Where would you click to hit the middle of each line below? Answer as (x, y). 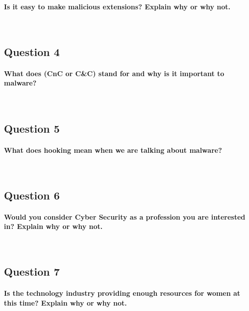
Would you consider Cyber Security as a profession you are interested (125, 216)
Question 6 (32, 195)
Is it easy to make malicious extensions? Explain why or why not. (117, 6)
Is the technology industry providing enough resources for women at (122, 293)
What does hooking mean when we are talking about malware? (113, 150)
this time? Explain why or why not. (65, 303)
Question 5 (32, 128)
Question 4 (32, 51)
